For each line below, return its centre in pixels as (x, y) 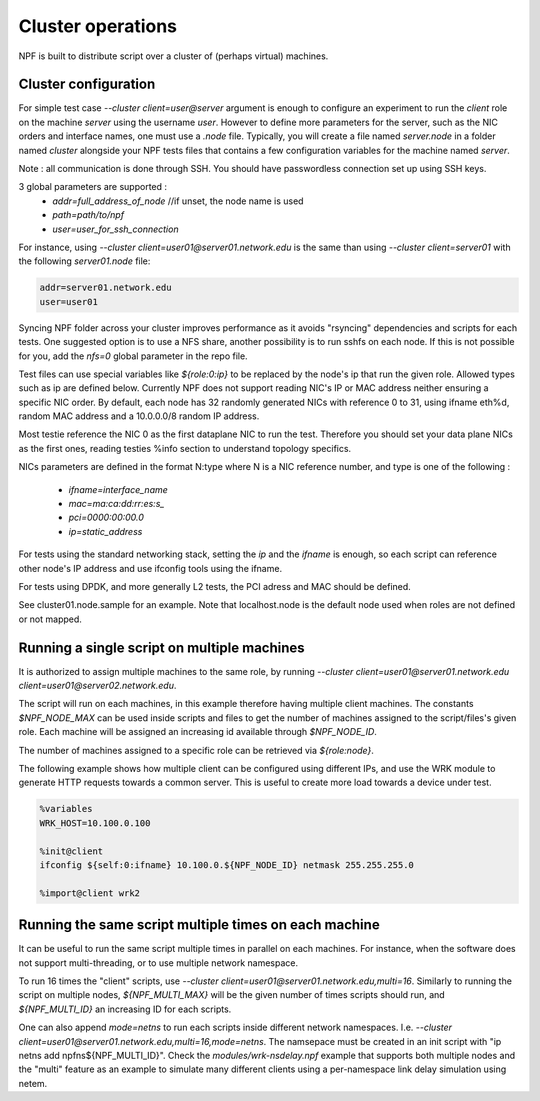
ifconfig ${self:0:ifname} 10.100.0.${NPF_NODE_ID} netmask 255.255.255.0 (227, 864)
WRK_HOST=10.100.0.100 (95, 823)
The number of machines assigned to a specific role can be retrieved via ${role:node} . (196, 750)
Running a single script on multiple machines (161, 647)
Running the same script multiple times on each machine (199, 925)
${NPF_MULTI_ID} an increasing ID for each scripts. (125, 1009)
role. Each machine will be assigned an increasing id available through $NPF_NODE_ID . (197, 732)
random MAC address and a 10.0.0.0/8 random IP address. (139, 416)
